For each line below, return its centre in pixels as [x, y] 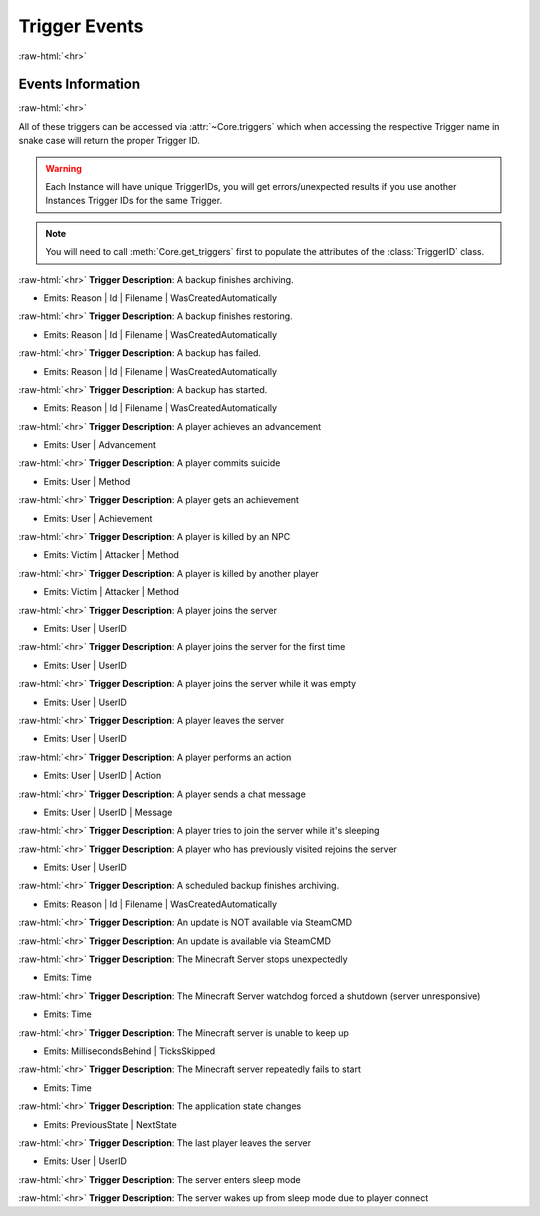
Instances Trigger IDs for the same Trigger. [134, 201]
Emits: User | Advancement [100, 445]
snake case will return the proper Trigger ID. [109, 141]
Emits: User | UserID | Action [102, 776]
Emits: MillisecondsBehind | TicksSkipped [129, 1051]
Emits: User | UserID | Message [108, 812]
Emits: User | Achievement [98, 518]
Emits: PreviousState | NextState [110, 1124]
